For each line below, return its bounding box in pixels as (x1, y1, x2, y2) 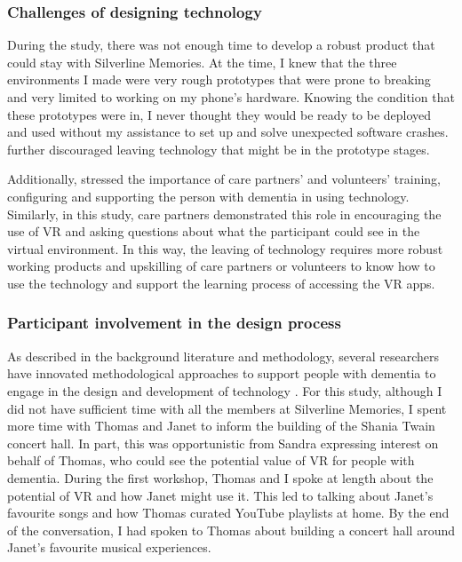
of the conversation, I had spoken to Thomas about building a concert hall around (7, 520, 455, 539)
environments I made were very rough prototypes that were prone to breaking (7, 70, 431, 89)
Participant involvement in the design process (7, 312, 341, 334)
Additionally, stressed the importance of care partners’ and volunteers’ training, (7, 170, 441, 188)
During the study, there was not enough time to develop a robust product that (7, 36, 435, 54)
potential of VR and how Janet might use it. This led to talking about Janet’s (7, 486, 434, 504)
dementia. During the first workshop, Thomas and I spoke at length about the (7, 468, 434, 487)
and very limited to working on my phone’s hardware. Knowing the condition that (7, 88, 455, 106)
